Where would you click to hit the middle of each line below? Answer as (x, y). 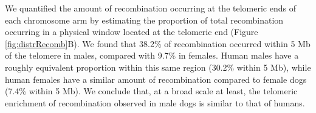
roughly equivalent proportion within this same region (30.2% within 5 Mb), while (158, 67)
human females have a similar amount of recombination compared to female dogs (156, 79)
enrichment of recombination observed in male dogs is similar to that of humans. (155, 102)
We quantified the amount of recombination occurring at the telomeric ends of (150, 8)
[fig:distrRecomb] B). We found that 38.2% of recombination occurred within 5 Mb (158, 43)
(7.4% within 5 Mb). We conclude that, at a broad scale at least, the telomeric (151, 91)
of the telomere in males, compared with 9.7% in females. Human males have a (152, 55)
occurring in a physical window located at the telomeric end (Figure (132, 32)
